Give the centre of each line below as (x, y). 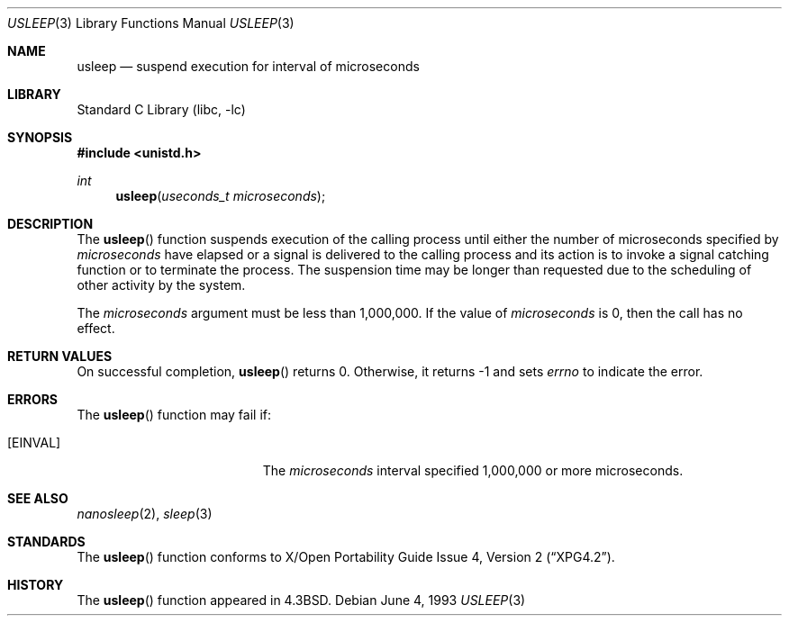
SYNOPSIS (40, 137)
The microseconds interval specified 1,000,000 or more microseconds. (473, 470)
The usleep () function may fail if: (174, 415)
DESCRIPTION (50, 224)
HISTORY (36, 585)
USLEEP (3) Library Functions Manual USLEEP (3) (151, 23)
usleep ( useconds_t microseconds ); (221, 196)
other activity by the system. (161, 285)
